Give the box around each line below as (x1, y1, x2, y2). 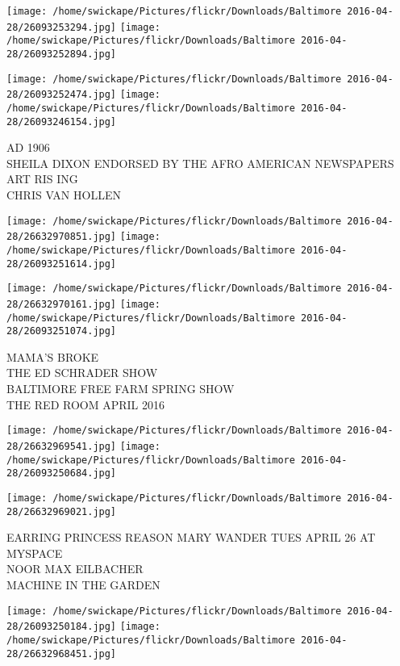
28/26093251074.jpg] (6, 325, 117, 337)
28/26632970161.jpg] (6, 298, 117, 310)
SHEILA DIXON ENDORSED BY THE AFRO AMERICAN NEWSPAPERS (6, 154, 394, 171)
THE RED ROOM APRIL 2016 (6, 396, 165, 413)
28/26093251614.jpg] (6, 258, 117, 270)
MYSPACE (6, 544, 63, 561)
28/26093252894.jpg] (6, 48, 117, 60)
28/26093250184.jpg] (6, 621, 117, 633)
